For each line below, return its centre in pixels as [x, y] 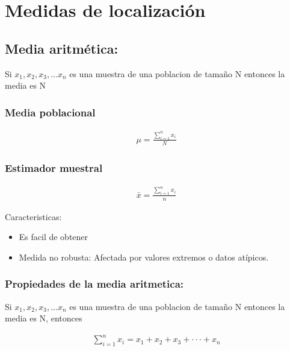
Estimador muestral [54, 167]
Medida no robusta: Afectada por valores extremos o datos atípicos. [144, 257]
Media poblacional [50, 112]
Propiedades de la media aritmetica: [94, 284]
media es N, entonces [44, 318]
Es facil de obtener [54, 237]
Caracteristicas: [33, 216]
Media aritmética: [62, 48]
